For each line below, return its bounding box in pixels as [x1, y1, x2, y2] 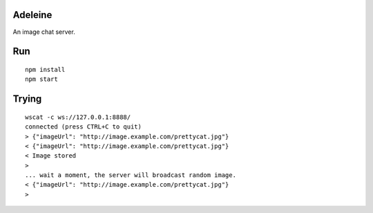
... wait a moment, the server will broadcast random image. [25, 172, 236, 179]
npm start [25, 75, 58, 83]
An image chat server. [12, 28, 75, 36]
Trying [12, 93, 42, 105]
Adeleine [12, 9, 52, 21]
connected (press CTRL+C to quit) [25, 123, 142, 131]
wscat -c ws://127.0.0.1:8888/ [25, 113, 131, 121]
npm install [25, 66, 66, 73]
